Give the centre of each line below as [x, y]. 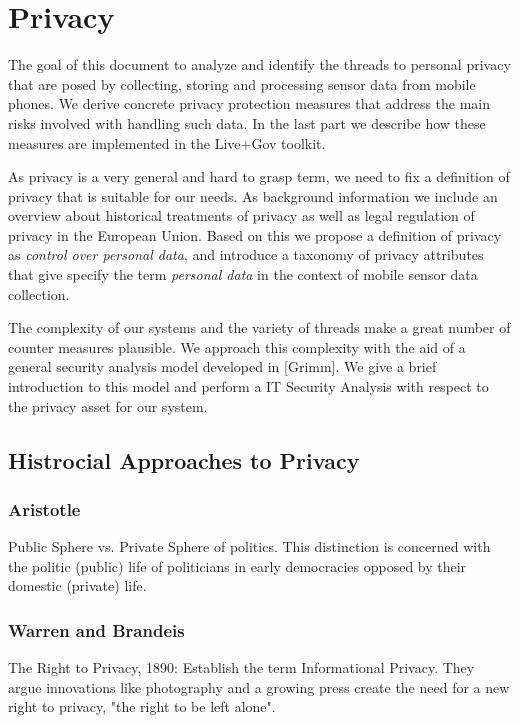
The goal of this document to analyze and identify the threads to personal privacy [259, 64]
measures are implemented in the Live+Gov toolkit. [167, 142]
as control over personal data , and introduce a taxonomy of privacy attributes [246, 254]
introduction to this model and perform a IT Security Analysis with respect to [248, 386]
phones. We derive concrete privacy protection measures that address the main [249, 103]
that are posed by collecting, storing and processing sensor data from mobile [242, 83]
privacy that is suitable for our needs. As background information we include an [253, 195]
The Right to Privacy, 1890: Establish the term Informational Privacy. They [241, 667]
